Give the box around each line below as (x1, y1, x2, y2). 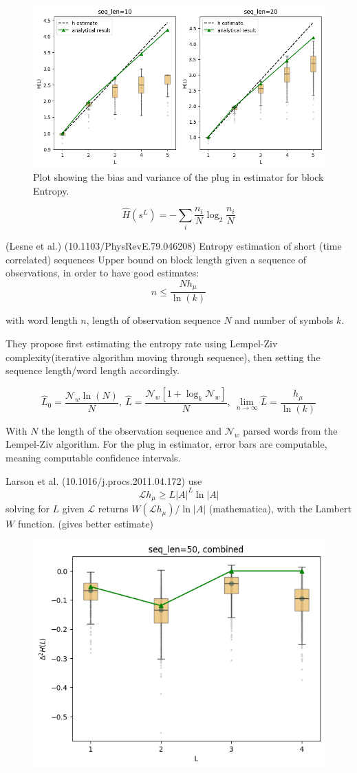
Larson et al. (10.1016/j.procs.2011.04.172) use (6, 473, 202, 488)
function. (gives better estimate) (17, 516, 153, 531)
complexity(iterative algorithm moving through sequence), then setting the (6, 349, 321, 364)
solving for (6, 501, 50, 516)
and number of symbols (235, 313, 334, 327)
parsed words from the (243, 423, 338, 437)
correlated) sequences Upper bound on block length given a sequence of (6, 252, 307, 266)
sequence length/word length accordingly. (6, 363, 180, 378)
